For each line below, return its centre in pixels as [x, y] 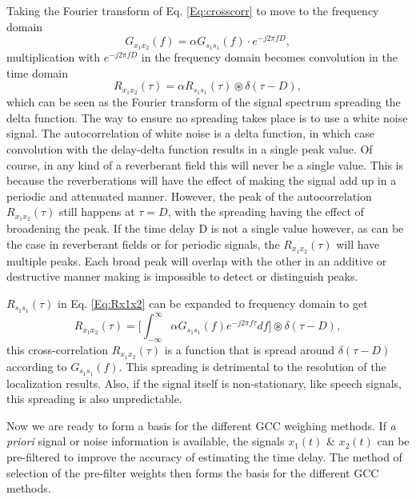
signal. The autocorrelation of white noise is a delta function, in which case [191, 133]
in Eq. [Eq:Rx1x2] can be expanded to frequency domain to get [212, 303]
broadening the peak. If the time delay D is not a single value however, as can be [205, 228]
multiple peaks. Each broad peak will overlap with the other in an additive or [197, 260]
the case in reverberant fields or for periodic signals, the [143, 244]
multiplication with [54, 57]
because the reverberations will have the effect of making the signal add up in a [202, 180]
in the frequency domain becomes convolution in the [270, 57]
